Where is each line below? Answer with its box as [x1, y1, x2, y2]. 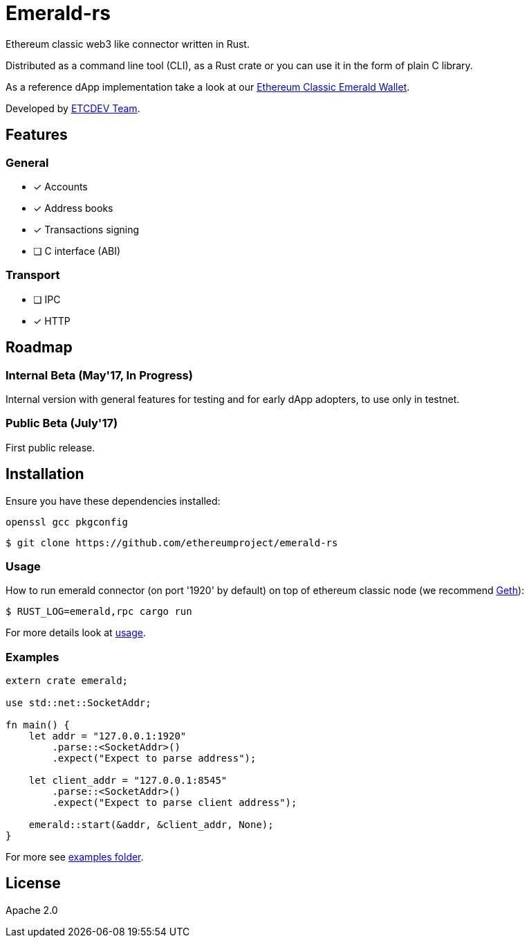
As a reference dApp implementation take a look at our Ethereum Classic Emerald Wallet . [6, 80, 410, 93]
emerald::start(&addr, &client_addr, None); [28, 819, 274, 831]
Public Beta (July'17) [6, 416, 118, 431]
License [6, 874, 61, 892]
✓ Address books [33, 201, 113, 214]
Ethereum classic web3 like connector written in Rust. [6, 37, 250, 50]
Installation [6, 465, 84, 483]
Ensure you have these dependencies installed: [6, 494, 221, 507]
